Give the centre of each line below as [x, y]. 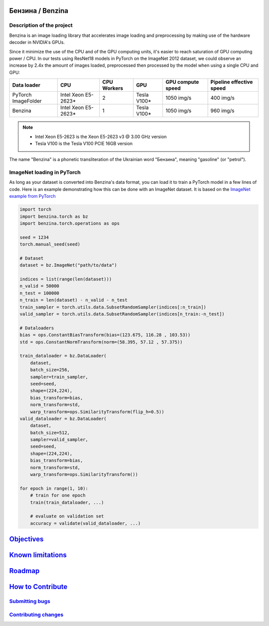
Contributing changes [36, 615]
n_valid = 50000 [40, 286]
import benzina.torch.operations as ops [69, 223]
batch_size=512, [50, 433]
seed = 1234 [34, 237]
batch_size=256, [50, 370]
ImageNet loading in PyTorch [45, 172]
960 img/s [222, 111]
